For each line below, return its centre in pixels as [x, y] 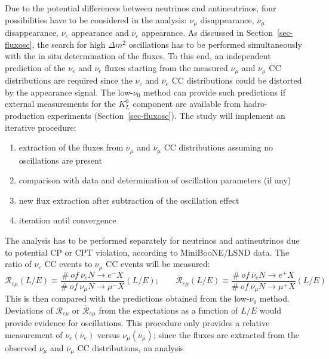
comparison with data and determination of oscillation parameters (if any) [155, 180]
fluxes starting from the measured [166, 67]
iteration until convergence [67, 220]
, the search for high [69, 44]
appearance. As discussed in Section [207, 33]
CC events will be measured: [158, 264]
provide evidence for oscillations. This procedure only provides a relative [137, 323]
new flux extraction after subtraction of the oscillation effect [129, 200]
